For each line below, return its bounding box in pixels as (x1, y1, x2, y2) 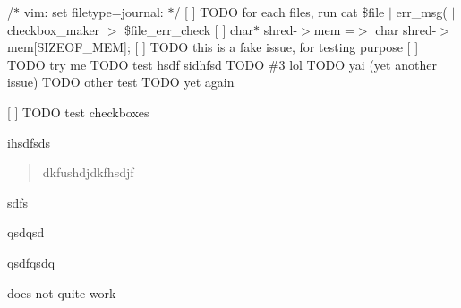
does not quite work (7, 283, 116, 302)
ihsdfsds (7, 133, 51, 151)
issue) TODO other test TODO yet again (7, 73, 235, 91)
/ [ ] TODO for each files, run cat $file (174, 3, 385, 21)
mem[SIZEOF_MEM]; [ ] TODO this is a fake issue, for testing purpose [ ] (7, 38, 419, 56)
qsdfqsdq (7, 252, 55, 271)
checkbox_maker (7, 20, 100, 38)
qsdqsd (7, 223, 45, 242)
